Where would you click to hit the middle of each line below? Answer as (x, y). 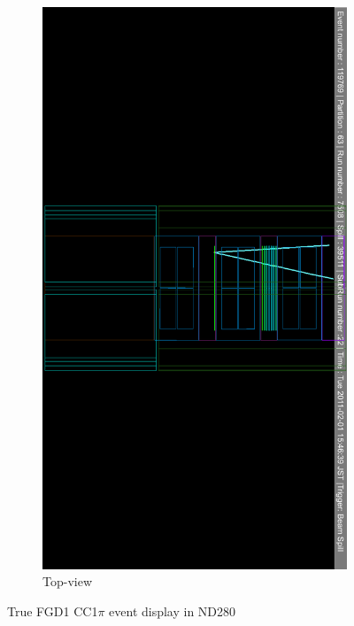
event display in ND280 (173, 611)
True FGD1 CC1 (53, 611)
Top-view (67, 581)
